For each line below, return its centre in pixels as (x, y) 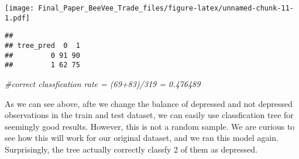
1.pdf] (17, 18)
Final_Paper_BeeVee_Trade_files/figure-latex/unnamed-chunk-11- (166, 8)
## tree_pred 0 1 (42, 45)
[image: (20, 8)
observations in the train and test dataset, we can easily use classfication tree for (149, 115)
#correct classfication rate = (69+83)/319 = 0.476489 (103, 83)
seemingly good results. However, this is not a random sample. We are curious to (150, 126)
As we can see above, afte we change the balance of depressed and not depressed (149, 103)
